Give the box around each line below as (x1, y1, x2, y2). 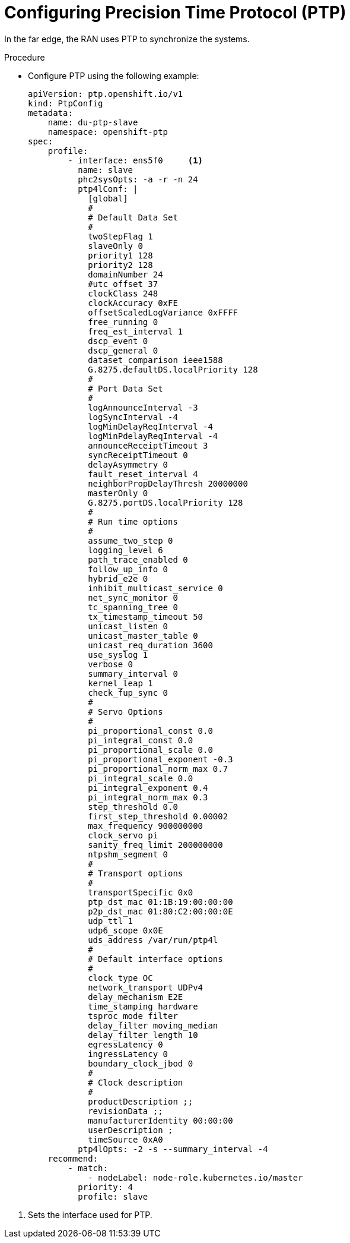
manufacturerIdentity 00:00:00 (88, 1115, 233, 1125)
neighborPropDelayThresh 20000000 (88, 478, 248, 488)
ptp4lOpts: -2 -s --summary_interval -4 (78, 1144, 268, 1154)
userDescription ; (88, 1125, 173, 1135)
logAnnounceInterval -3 (88, 402, 198, 412)
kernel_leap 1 (88, 678, 153, 688)
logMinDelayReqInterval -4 (88, 421, 213, 431)
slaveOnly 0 (88, 241, 143, 251)
